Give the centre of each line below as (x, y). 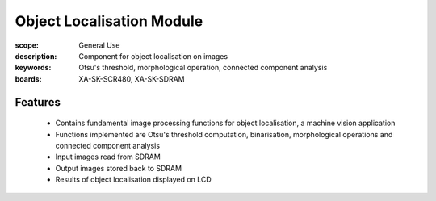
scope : (27, 45)
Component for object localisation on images (153, 56)
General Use (99, 45)
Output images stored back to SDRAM (118, 168)
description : (36, 56)
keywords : (33, 68)
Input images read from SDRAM (108, 157)
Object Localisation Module (109, 21)
